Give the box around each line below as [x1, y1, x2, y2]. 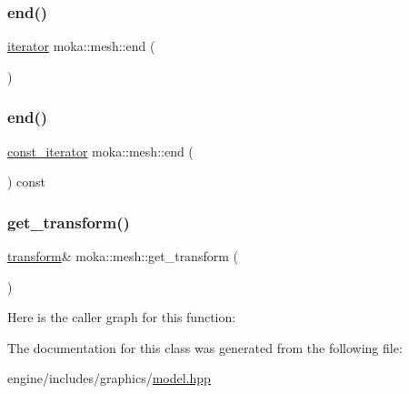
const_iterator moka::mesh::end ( [7, 141, 194, 160]
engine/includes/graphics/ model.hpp [7, 369, 211, 388]
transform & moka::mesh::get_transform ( [7, 247, 238, 266]
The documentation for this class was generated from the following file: [7, 338, 403, 357]
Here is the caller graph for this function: [7, 308, 236, 327]
